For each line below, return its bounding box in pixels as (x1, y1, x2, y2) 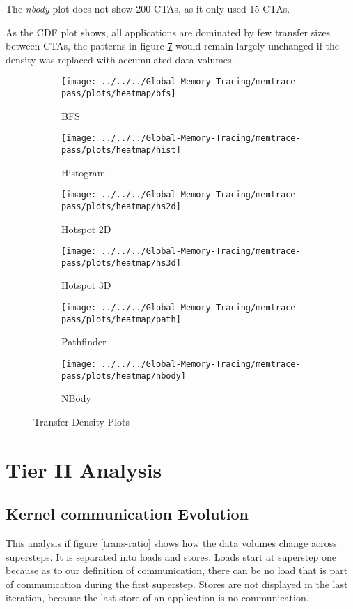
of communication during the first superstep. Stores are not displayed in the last (6, 576, 348, 591)
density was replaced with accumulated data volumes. (6, 52, 235, 66)
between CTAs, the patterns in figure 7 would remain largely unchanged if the (6, 38, 340, 53)
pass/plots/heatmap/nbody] (61, 370, 186, 381)
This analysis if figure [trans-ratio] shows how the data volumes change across (6, 535, 337, 550)
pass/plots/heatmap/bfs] (61, 89, 176, 99)
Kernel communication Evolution (6, 503, 249, 525)
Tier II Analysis (6, 455, 162, 483)
